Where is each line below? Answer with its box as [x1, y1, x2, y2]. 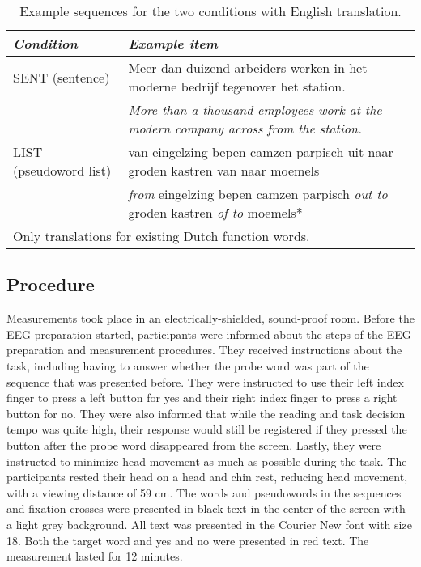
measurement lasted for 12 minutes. [6, 548, 183, 565]
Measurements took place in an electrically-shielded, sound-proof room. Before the [6, 310, 415, 327]
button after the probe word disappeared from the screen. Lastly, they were [6, 436, 381, 453]
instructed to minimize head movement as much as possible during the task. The [6, 452, 407, 469]
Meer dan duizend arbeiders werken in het [128, 58, 368, 77]
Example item [128, 34, 218, 53]
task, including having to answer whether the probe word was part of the [6, 357, 369, 374]
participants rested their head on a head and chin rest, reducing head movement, [6, 468, 408, 485]
